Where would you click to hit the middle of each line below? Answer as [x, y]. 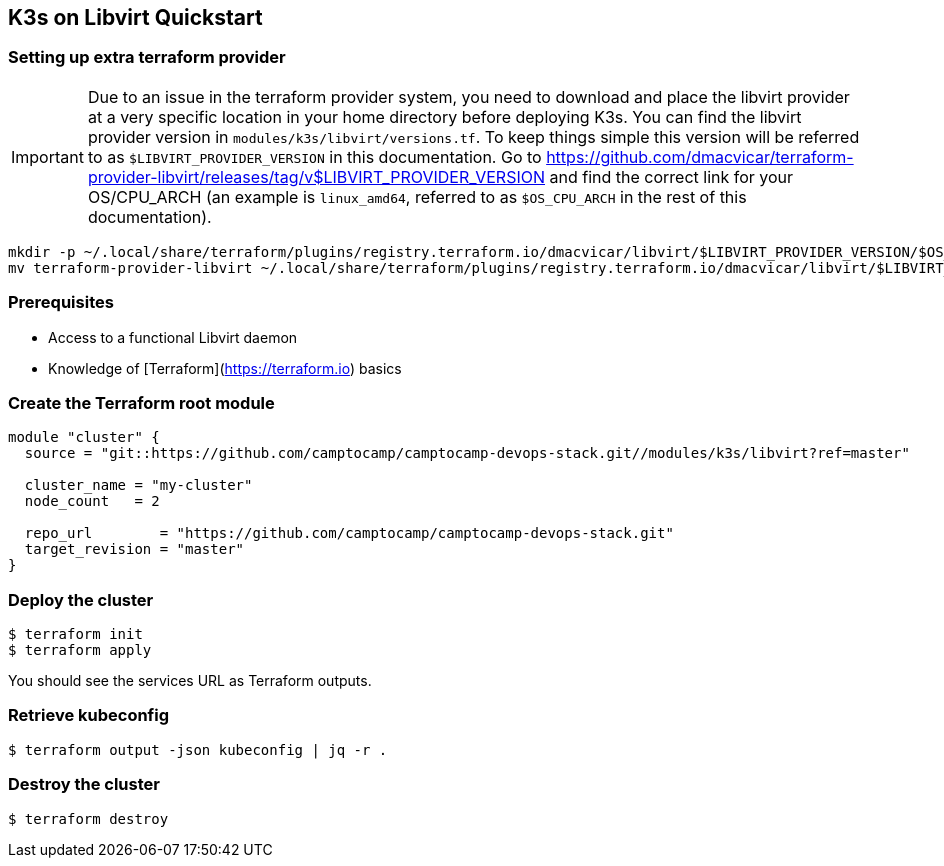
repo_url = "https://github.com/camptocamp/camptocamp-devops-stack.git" [349, 533]
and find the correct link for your [671, 176]
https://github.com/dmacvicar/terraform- [700, 156]
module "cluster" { [84, 437]
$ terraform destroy [88, 818]
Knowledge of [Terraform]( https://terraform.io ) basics [225, 368]
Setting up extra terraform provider [147, 57]
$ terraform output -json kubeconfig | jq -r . [198, 749]
